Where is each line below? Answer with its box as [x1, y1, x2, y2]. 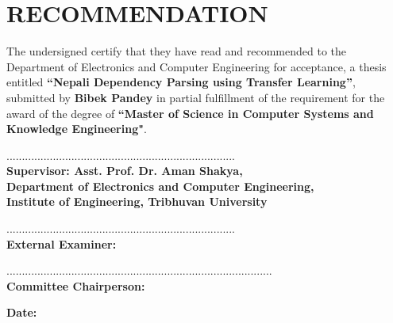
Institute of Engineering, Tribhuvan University [6, 193, 268, 210]
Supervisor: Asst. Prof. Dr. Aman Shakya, [6, 162, 243, 179]
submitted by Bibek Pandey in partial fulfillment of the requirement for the [6, 89, 385, 105]
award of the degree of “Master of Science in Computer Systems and [6, 104, 374, 121]
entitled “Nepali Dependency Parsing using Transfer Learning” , [6, 74, 356, 90]
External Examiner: [6, 235, 117, 252]
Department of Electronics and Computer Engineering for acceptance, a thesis [6, 58, 387, 74]
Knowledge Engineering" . [6, 120, 147, 137]
